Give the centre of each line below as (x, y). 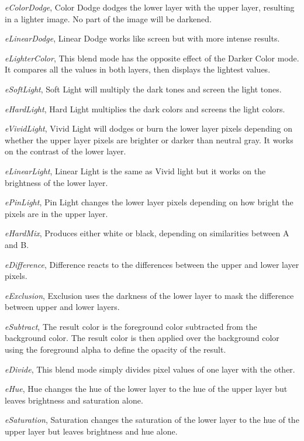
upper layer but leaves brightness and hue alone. (91, 431)
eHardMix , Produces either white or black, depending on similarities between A (147, 233)
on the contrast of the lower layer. (65, 151)
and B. (17, 244)
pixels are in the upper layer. (56, 213)
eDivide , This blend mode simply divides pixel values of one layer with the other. (150, 369)
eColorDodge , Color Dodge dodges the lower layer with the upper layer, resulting (150, 7)
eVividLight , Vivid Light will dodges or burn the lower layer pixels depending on (149, 128)
